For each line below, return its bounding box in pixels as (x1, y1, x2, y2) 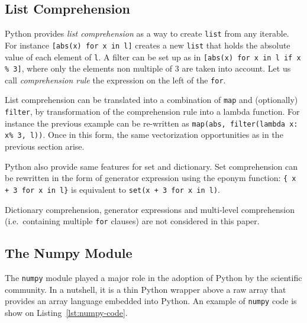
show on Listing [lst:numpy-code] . (5, 306, 128, 318)
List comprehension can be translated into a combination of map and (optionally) (5, 93, 298, 106)
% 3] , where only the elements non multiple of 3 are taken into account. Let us (5, 62, 291, 75)
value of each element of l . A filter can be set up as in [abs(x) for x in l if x (5, 50, 301, 63)
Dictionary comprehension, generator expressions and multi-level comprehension (5, 203, 295, 215)
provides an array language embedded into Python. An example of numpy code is (5, 295, 297, 307)
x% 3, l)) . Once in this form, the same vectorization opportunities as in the (5, 128, 283, 141)
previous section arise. (5, 140, 85, 153)
